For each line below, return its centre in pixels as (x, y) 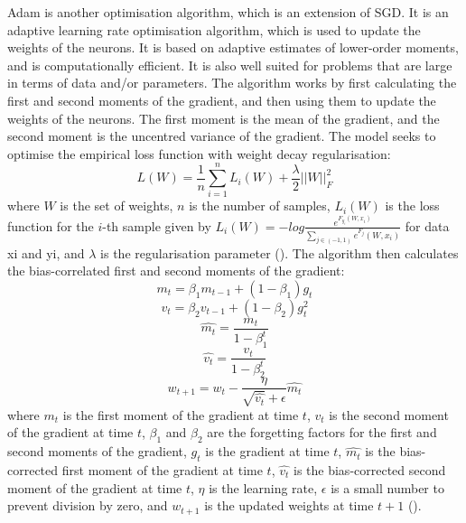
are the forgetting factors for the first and (322, 432)
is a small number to (387, 487)
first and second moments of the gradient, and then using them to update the (222, 100)
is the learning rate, (263, 487)
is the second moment (389, 414)
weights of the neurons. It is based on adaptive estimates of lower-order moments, (233, 47)
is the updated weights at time (289, 505)
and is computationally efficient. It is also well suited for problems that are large (230, 65)
